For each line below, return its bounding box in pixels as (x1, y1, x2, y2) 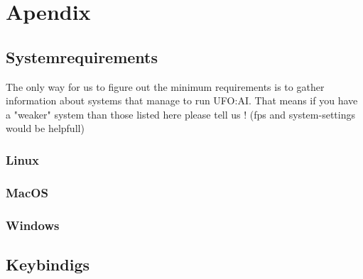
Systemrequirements (6, 45, 158, 67)
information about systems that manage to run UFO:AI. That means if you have (6, 93, 358, 108)
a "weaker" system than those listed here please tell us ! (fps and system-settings (6, 106, 355, 121)
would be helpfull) (6, 121, 85, 136)
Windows (6, 216, 60, 234)
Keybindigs (6, 253, 90, 275)
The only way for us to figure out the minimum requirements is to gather (6, 79, 325, 94)
